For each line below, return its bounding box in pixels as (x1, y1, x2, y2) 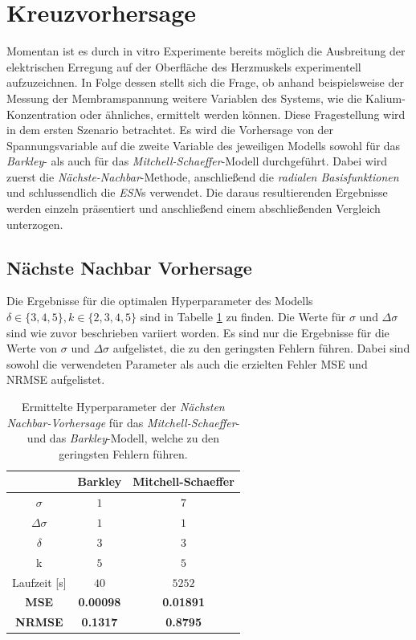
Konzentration (6, 105, 77, 122)
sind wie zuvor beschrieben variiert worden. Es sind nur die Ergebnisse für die (6, 324, 389, 340)
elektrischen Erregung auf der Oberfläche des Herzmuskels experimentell (6, 58, 361, 75)
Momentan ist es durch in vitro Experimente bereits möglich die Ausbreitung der (6, 43, 406, 59)
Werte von (6, 340, 58, 357)
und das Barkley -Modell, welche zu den (27, 430, 220, 446)
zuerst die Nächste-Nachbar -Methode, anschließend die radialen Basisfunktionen (6, 168, 399, 185)
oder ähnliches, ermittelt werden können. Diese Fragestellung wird (80, 105, 406, 122)
